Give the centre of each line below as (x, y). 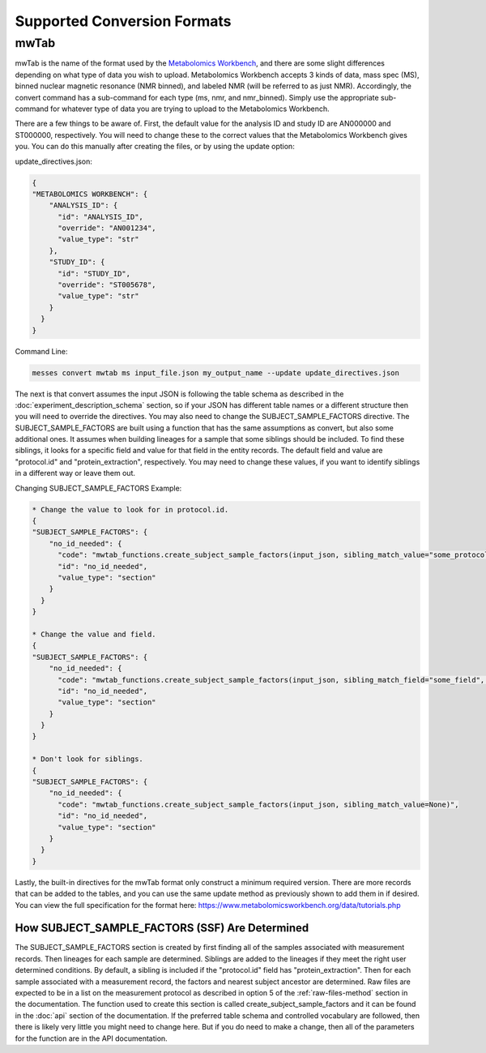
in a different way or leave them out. (75, 473)
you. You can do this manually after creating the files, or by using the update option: (155, 147)
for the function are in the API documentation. (91, 1038)
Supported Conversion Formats (123, 21)
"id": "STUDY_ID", (94, 273)
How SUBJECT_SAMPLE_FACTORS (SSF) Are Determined (162, 928)
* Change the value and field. (94, 634)
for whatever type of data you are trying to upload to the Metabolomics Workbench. (190, 109)
